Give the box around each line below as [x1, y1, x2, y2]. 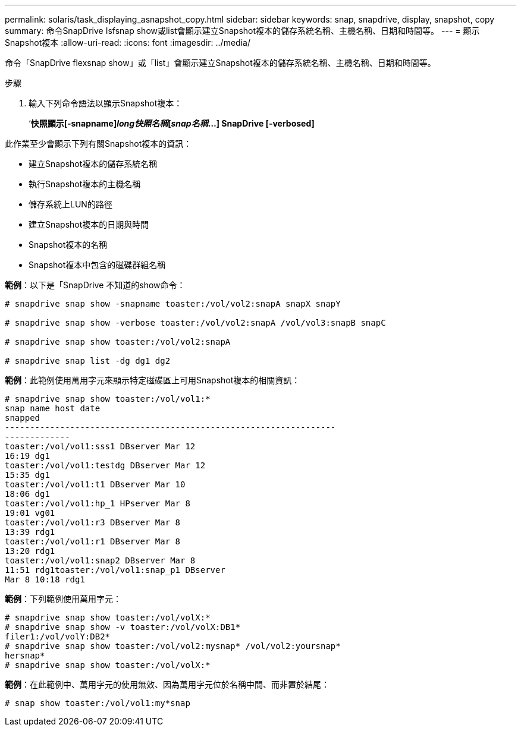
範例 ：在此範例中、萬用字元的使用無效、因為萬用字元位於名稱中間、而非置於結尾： [5, 679, 329, 689]
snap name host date [5, 404, 101, 413]
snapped [5, 413, 40, 423]
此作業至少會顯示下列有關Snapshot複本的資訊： [5, 138, 192, 149]
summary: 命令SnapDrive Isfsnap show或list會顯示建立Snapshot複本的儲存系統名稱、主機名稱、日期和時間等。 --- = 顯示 [5, 26, 480, 36]
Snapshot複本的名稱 [29, 240, 108, 250]
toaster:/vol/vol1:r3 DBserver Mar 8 [5, 518, 181, 527]
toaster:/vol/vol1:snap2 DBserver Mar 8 [5, 556, 196, 565]
